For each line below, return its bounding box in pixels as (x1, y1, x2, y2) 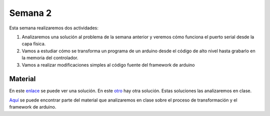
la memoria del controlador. (21, 55, 78, 61)
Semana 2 (9, 7, 52, 18)
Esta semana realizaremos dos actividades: (9, 25, 98, 31)
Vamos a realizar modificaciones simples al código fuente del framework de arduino (21, 62, 195, 68)
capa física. (21, 41, 46, 47)
